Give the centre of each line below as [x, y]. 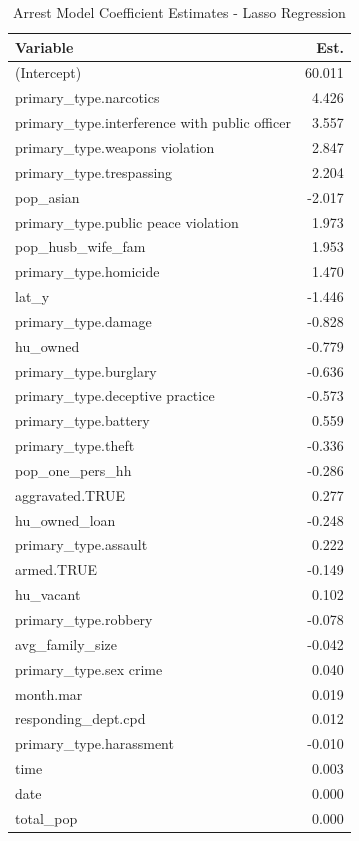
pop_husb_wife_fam [80, 246]
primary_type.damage [83, 320]
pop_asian [47, 196]
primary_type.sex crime [89, 668]
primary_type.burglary [86, 370]
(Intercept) [48, 72]
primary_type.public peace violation [127, 221]
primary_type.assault [81, 544]
